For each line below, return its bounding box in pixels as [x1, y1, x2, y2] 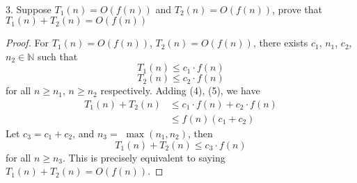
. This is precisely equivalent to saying [63, 150, 225, 164]
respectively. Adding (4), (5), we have [100, 83, 260, 98]
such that [37, 49, 78, 63]
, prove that [272, 1, 323, 16]
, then [188, 125, 213, 140]
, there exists [253, 35, 308, 50]
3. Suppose [6, 1, 51, 16]
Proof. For [6, 35, 49, 50]
